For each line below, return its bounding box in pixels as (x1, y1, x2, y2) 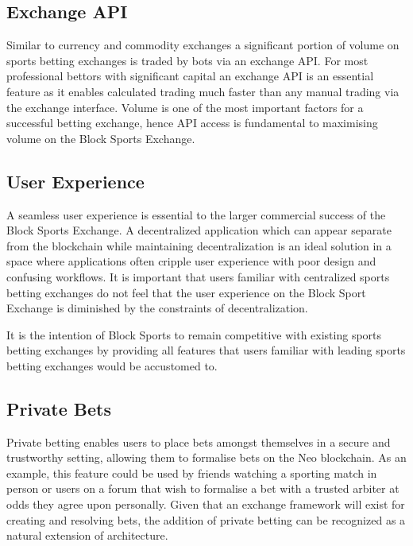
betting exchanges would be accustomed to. (6, 357, 218, 374)
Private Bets (6, 396, 111, 420)
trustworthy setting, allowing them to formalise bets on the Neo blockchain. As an (6, 449, 407, 466)
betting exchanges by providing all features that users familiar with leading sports (6, 342, 406, 358)
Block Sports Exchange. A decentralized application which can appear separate (6, 222, 392, 238)
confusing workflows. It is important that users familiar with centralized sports (6, 268, 390, 285)
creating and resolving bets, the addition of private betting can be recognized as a (6, 511, 406, 528)
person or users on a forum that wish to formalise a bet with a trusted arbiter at (6, 480, 399, 497)
